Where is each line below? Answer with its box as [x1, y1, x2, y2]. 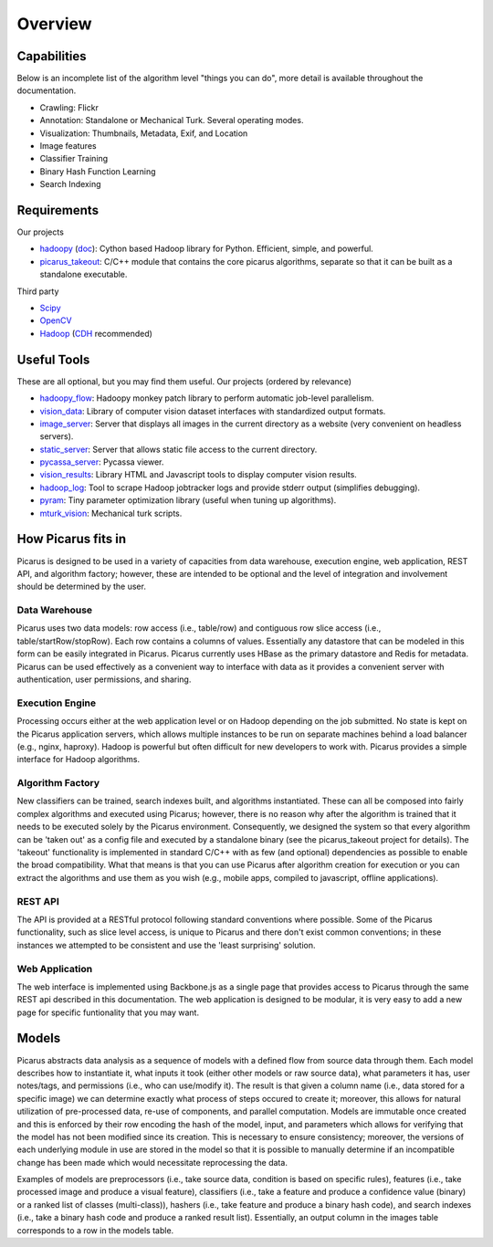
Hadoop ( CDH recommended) [39, 328, 152, 339]
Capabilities [16, 48, 87, 64]
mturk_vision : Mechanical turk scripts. [39, 508, 183, 519]
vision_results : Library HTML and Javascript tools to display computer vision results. [39, 469, 358, 480]
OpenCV [39, 315, 72, 326]
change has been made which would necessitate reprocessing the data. [16, 1157, 288, 1168]
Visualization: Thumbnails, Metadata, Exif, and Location [39, 128, 248, 139]
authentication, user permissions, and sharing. [16, 674, 192, 685]
